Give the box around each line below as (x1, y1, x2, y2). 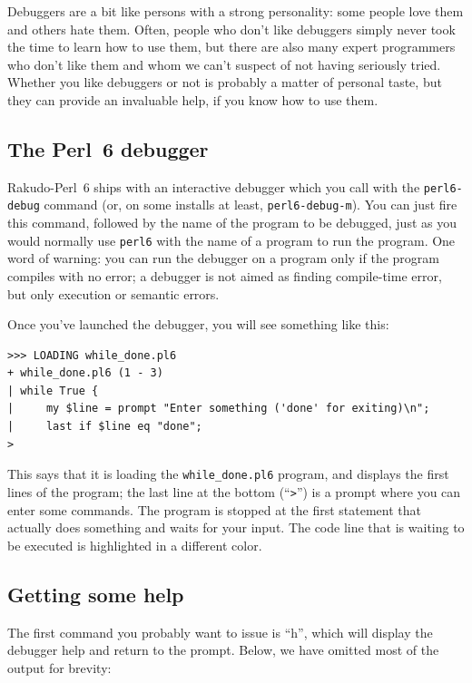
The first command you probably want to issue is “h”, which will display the (7, 622, 433, 641)
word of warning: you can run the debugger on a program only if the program (7, 249, 439, 268)
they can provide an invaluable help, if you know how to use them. (7, 90, 379, 109)
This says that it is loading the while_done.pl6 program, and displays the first (7, 464, 449, 483)
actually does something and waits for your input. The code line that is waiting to (7, 518, 465, 537)
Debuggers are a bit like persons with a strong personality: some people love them (7, 2, 464, 20)
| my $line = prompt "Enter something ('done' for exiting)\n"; (7, 402, 430, 415)
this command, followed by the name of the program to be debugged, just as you (7, 213, 457, 232)
